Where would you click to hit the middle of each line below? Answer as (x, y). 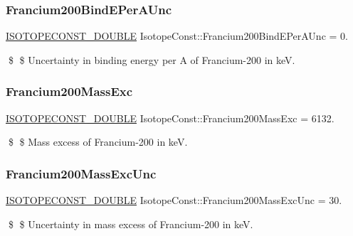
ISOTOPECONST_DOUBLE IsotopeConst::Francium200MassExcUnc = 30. (174, 200)
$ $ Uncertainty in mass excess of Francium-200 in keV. (131, 224)
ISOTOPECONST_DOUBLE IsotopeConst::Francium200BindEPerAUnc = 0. (177, 36)
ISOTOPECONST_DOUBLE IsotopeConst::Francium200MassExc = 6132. (170, 118)
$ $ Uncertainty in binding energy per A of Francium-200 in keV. (152, 59)
